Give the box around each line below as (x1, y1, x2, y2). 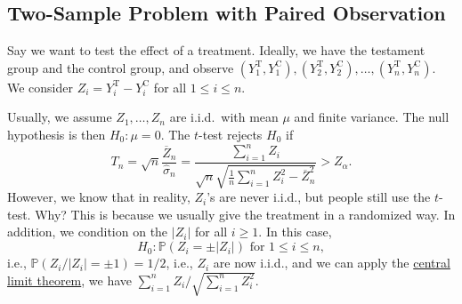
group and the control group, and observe (7, 58, 234, 76)
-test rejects (199, 124, 263, 143)
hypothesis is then (7, 124, 106, 143)
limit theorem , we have (7, 270, 133, 289)
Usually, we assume (7, 108, 112, 126)
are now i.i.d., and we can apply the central (213, 253, 450, 272)
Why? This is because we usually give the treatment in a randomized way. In (35, 204, 456, 223)
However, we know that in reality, (7, 188, 190, 206)
